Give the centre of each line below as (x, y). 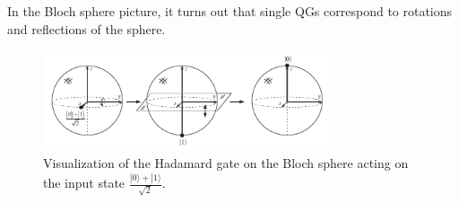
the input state (84, 183)
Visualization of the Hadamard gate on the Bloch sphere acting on (226, 163)
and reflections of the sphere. (87, 28)
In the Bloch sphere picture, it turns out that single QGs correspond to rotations (230, 11)
